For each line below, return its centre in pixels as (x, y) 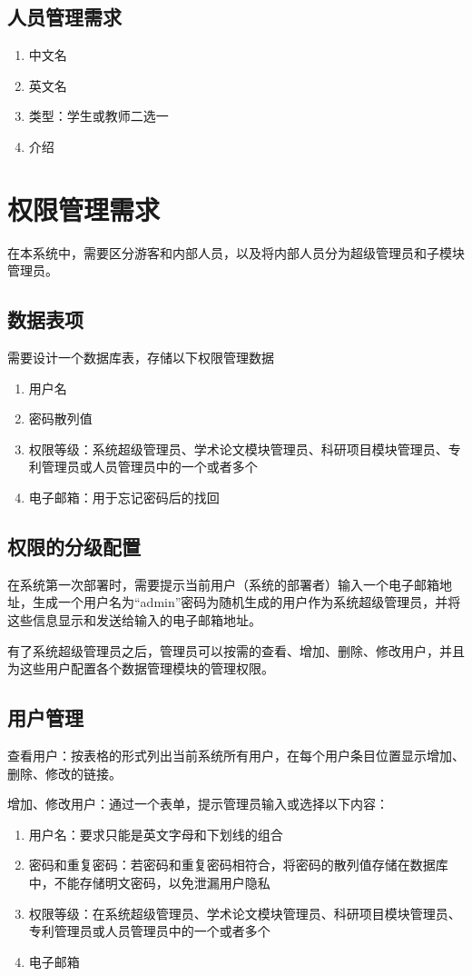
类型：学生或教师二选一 (98, 116)
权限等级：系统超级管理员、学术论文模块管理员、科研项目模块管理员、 (238, 448)
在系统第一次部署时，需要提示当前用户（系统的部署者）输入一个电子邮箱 (223, 584)
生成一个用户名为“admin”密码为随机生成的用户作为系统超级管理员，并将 (246, 602)
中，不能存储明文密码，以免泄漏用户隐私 (149, 882)
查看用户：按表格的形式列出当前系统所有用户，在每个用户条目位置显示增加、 (236, 756)
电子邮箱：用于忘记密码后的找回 (124, 498)
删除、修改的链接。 (64, 773)
